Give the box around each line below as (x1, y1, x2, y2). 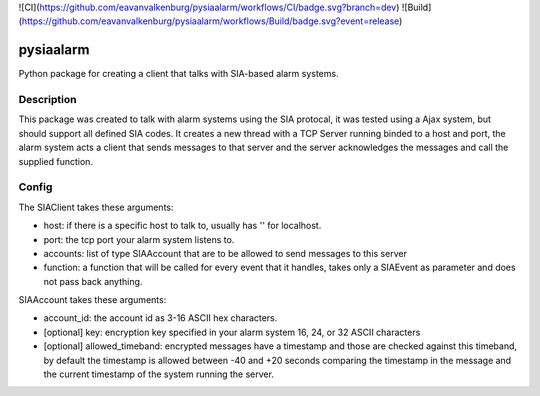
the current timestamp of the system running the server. (43, 368, 275, 380)
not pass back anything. (43, 275, 143, 287)
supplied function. (18, 155, 94, 167)
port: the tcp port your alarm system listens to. (43, 233, 235, 245)
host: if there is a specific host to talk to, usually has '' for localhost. (43, 220, 322, 232)
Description (18, 93, 77, 107)
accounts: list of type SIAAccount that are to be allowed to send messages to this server (43, 247, 407, 259)
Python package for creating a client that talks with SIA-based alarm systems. (18, 68, 339, 80)
